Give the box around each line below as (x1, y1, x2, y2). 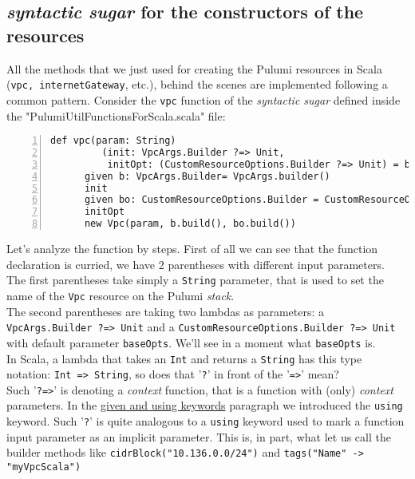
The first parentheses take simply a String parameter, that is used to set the (6, 271, 384, 288)
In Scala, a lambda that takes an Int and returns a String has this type (6, 350, 362, 366)
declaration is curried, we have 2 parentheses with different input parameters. (6, 255, 385, 272)
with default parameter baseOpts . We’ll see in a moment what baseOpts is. (6, 334, 376, 350)
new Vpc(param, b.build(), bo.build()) (84, 218, 296, 230)
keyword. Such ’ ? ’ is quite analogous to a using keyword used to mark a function (6, 413, 405, 430)
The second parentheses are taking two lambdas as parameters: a (6, 303, 325, 319)
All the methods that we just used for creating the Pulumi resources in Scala (6, 60, 382, 77)
